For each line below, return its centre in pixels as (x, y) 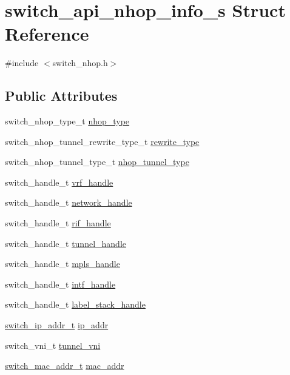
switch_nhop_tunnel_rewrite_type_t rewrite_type (102, 141)
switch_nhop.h (80, 63)
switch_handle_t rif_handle (58, 223)
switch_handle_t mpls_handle (62, 264)
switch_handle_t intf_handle (60, 284)
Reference (47, 34)
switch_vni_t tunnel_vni (53, 345)
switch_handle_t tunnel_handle (66, 243)
